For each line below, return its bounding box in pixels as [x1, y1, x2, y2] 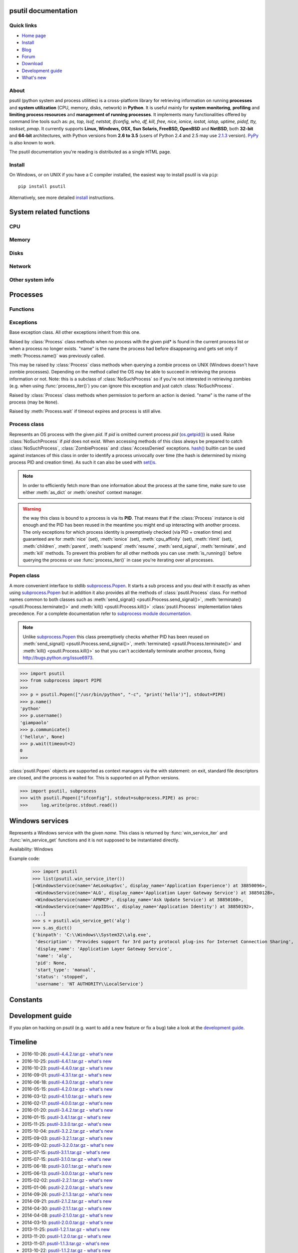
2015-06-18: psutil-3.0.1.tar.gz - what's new [22, 1163, 112, 1169]
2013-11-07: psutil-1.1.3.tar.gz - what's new [22, 1240, 110, 1246]
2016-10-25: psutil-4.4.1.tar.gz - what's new [22, 1058, 112, 1064]
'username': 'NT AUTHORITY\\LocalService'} [35, 981, 144, 987]
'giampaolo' [20, 720, 50, 725]
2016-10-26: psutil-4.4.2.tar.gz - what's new [22, 1051, 113, 1057]
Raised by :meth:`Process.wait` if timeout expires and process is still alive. [9, 408, 162, 414]
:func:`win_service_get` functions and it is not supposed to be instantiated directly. [9, 837, 180, 843]
